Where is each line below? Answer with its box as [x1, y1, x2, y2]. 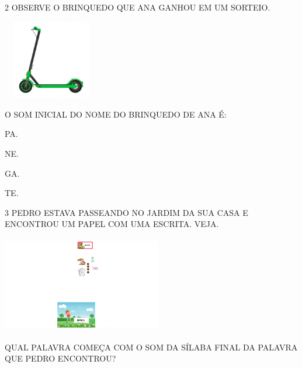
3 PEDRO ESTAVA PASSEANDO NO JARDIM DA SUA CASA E [5, 206, 248, 218]
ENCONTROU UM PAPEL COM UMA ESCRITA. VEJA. [5, 218, 219, 230]
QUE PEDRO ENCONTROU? [5, 352, 116, 364]
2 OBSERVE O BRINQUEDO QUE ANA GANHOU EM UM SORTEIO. [5, 1, 270, 13]
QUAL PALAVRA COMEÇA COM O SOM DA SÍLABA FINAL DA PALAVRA [5, 341, 298, 353]
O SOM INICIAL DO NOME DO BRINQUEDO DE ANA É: [5, 108, 227, 120]
